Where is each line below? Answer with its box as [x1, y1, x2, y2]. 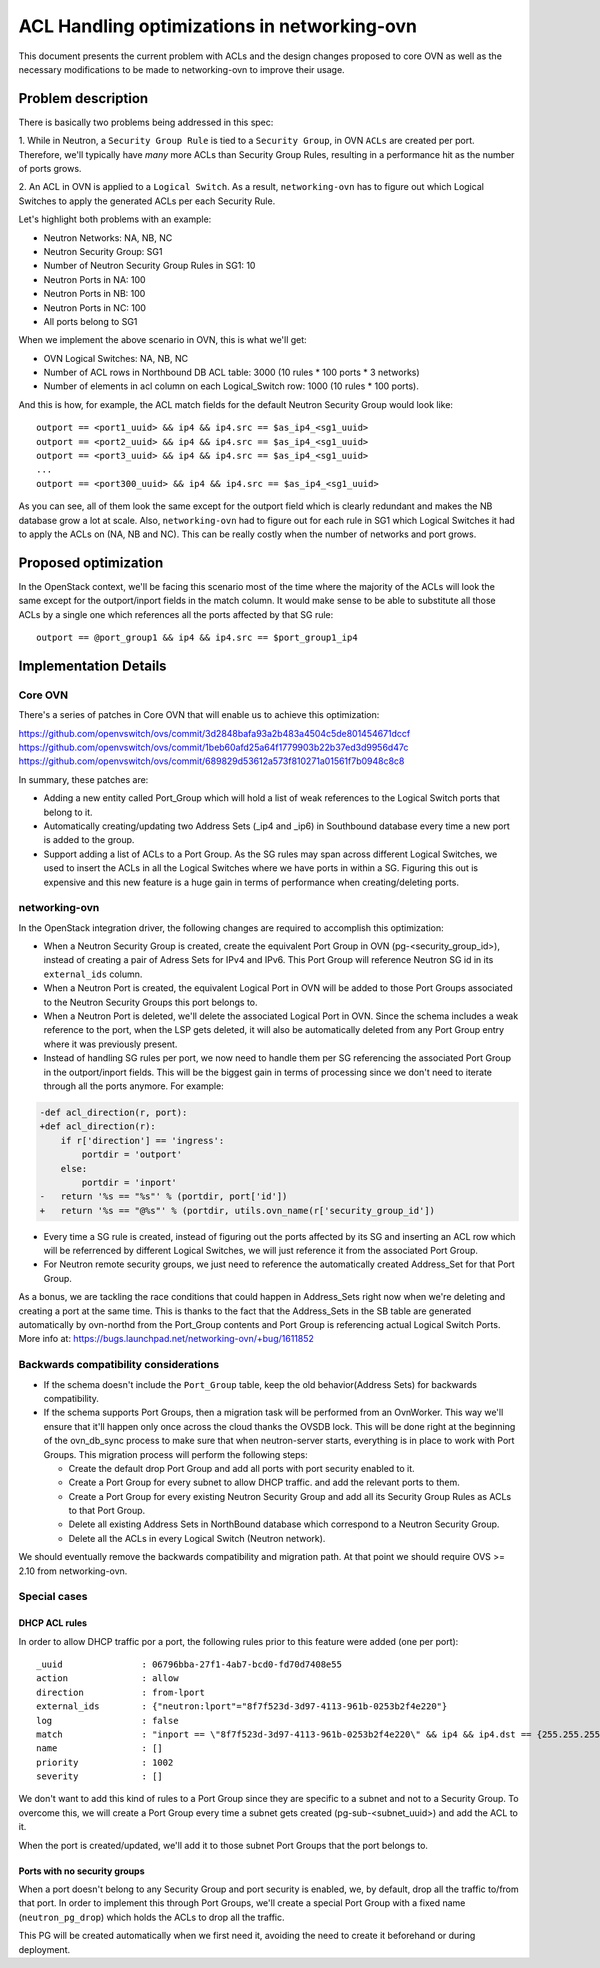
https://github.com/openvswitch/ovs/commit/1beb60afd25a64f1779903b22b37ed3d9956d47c [18, 741, 409, 754]
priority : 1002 [36, 1756, 174, 1768]
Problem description [18, 90, 149, 107]
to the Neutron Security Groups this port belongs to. [43, 996, 259, 1008]
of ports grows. [18, 163, 82, 175]
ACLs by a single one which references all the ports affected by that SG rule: [18, 608, 334, 620]
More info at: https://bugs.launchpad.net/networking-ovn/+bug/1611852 [18, 1333, 315, 1345]
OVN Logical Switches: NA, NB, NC [43, 352, 189, 364]
